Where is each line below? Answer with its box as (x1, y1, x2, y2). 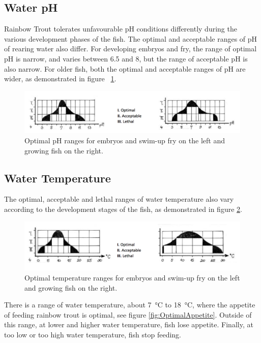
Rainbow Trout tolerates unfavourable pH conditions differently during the (4, 23, 237, 34)
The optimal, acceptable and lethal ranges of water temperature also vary (4, 194, 234, 204)
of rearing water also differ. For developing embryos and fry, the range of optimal (4, 43, 257, 54)
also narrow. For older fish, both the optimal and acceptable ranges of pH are (4, 63, 246, 74)
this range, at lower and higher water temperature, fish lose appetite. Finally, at (4, 319, 253, 330)
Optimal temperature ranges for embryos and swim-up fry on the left (24, 272, 240, 283)
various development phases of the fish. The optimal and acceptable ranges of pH (4, 33, 257, 44)
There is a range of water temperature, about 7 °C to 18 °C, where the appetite (4, 299, 255, 310)
